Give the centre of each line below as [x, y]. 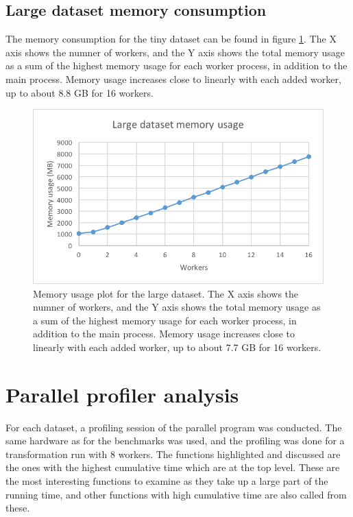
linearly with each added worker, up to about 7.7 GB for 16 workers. [177, 347]
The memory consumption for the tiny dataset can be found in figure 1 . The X [171, 39]
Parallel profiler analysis [122, 394]
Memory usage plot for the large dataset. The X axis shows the [166, 293]
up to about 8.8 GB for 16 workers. [80, 92]
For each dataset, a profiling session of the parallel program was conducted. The [174, 427]
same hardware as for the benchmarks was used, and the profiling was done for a [175, 441]
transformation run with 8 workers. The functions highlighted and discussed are [173, 454]
